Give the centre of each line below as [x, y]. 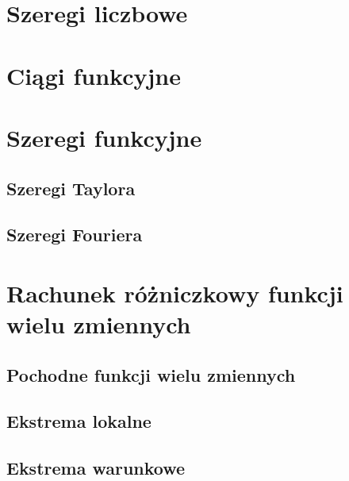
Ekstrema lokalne [79, 421]
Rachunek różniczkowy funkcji [175, 292]
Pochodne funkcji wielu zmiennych [151, 374]
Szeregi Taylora [71, 188]
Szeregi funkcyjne [104, 137]
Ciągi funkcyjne [94, 75]
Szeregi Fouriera [75, 235]
